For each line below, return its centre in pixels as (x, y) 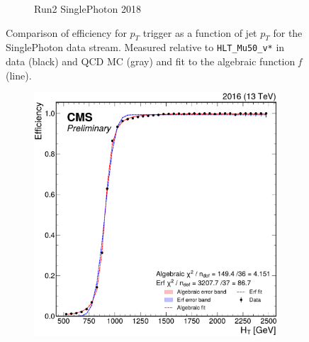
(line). (19, 75)
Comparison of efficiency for (66, 32)
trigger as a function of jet (200, 32)
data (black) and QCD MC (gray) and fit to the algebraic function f (154, 61)
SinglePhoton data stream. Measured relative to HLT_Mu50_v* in (145, 47)
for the (288, 32)
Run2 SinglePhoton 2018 (88, 9)
